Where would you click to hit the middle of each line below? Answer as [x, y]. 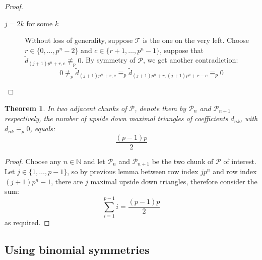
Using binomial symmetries [77, 249]
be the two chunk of [183, 161]
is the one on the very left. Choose [196, 40]
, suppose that [182, 50]
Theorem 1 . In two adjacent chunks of [66, 108]
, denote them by [160, 108]
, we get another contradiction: [190, 60]
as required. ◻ [27, 222]
